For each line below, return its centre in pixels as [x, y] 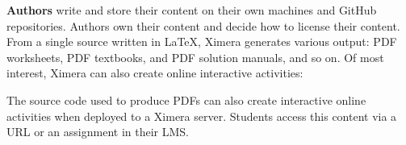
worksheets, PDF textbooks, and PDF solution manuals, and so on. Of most [195, 57]
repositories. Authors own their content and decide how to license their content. [203, 25]
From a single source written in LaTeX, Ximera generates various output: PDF [202, 41]
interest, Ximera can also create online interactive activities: [155, 73]
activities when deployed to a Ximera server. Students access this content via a [202, 116]
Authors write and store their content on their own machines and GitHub [192, 10]
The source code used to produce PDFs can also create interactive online [186, 99]
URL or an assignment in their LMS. [98, 132]
